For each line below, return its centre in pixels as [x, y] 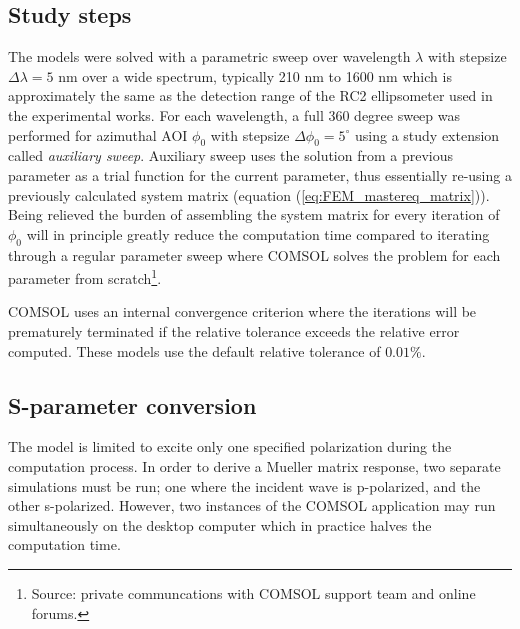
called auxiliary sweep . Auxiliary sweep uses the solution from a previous [231, 155]
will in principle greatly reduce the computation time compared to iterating [258, 233]
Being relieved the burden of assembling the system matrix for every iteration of [254, 214]
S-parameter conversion [132, 404]
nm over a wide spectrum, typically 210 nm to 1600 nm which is [255, 75]
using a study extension [427, 134]
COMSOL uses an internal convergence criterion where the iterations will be [242, 311]
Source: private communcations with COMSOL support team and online [253, 592]
